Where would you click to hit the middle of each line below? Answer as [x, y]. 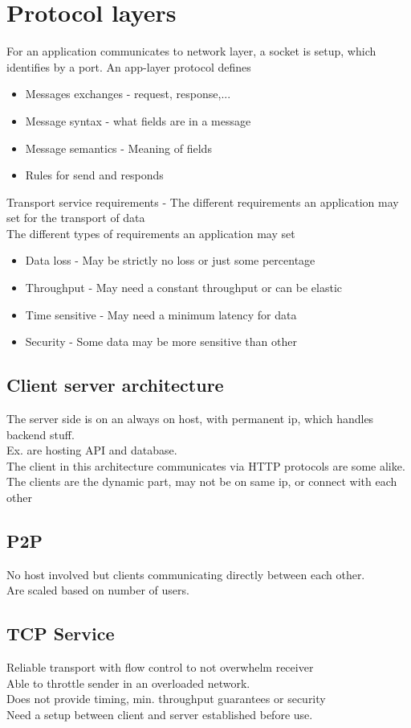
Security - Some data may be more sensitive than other [161, 341]
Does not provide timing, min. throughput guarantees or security [166, 699]
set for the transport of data [76, 218]
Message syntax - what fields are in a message [138, 120]
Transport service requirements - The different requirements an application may [203, 202]
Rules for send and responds [94, 175]
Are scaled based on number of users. [98, 590]
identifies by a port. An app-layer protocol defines [129, 66]
